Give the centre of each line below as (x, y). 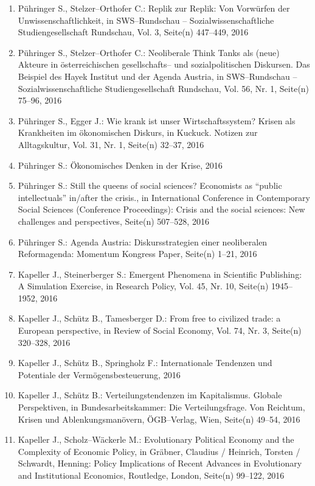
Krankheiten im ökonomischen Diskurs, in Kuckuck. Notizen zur (138, 132)
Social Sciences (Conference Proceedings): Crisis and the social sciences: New (161, 209)
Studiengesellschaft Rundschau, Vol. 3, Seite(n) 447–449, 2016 (133, 32)
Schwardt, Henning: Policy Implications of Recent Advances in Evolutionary (160, 463)
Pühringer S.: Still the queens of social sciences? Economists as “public (150, 185)
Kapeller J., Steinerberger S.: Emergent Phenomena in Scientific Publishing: (160, 274)
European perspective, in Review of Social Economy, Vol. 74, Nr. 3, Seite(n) (160, 330)
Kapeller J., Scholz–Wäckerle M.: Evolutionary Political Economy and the (156, 439)
